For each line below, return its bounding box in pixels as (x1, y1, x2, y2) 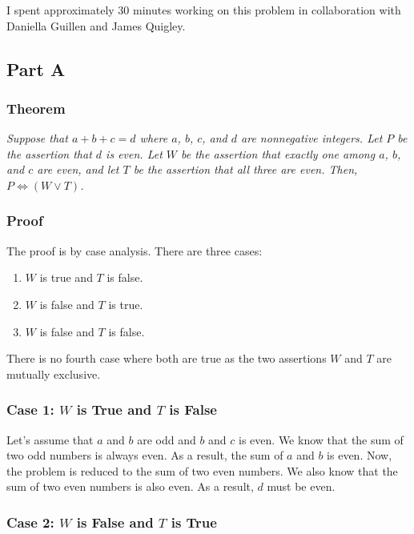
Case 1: (6, 399, 54, 420)
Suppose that (6, 130, 68, 147)
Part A (6, 56, 66, 81)
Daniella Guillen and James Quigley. (6, 17, 186, 34)
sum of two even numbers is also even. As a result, (6, 478, 254, 495)
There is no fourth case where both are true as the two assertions (6, 350, 327, 367)
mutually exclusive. (6, 365, 101, 382)
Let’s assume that (6, 431, 94, 448)
